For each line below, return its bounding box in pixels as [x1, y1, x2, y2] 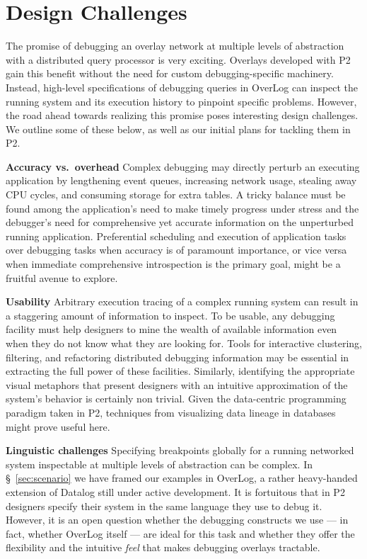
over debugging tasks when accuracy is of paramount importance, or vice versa [6, 242, 347, 257]
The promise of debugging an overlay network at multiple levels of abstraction [6, 38, 344, 53]
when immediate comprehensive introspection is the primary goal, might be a [6, 256, 341, 271]
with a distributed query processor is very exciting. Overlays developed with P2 [6, 52, 351, 67]
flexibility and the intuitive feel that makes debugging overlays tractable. [6, 540, 320, 555]
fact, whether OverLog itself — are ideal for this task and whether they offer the [6, 526, 355, 541]
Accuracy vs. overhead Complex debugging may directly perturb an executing [6, 159, 360, 174]
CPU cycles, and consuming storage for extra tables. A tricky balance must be [6, 187, 346, 202]
